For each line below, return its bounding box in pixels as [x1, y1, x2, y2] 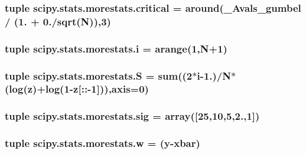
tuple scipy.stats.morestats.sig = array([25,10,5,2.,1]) [5, 109, 260, 123]
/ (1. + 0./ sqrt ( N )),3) [5, 14, 111, 28]
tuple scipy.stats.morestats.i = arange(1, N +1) [5, 41, 227, 55]
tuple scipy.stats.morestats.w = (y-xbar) [5, 136, 200, 150]
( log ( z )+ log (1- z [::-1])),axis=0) [5, 81, 149, 96]
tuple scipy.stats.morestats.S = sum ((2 [5, 68, 193, 83]
